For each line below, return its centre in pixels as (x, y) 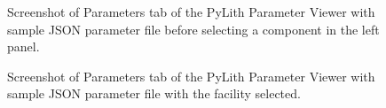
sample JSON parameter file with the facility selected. (154, 93)
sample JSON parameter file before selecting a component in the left (193, 29)
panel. (24, 46)
